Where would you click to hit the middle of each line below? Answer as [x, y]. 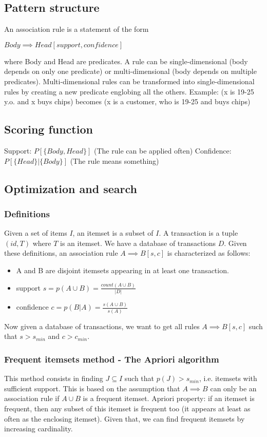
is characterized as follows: [209, 253]
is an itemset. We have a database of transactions [138, 243]
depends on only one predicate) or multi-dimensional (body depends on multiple [130, 71]
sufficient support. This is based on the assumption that [92, 388]
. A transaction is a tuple [198, 233]
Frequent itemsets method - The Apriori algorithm [112, 359]
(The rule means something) [115, 160]
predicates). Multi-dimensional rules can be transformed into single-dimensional [129, 81]
